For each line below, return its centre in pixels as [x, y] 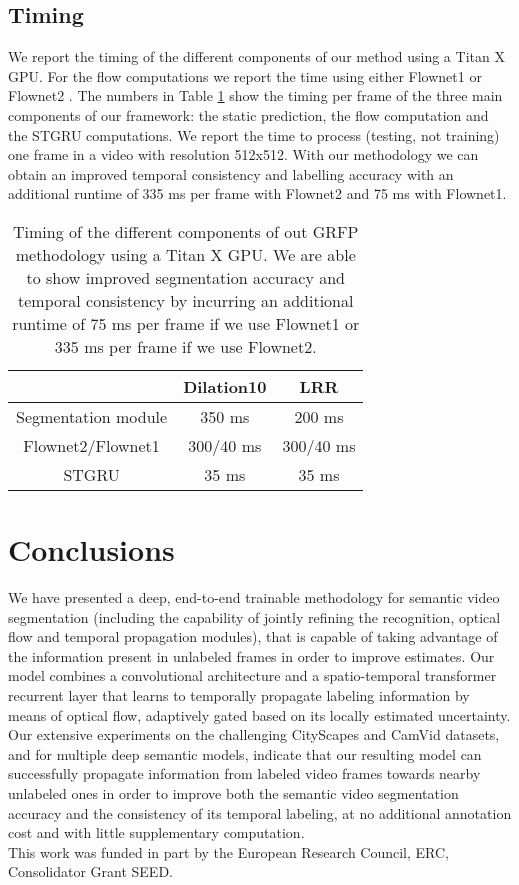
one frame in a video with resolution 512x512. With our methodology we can [243, 154]
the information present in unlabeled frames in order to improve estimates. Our [251, 655]
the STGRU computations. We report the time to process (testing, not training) [254, 134]
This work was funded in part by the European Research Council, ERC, [229, 851]
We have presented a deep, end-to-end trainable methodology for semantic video [254, 597]
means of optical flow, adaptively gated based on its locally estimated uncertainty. [259, 714]
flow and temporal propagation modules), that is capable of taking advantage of [253, 636]
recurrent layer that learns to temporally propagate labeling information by [239, 695]
